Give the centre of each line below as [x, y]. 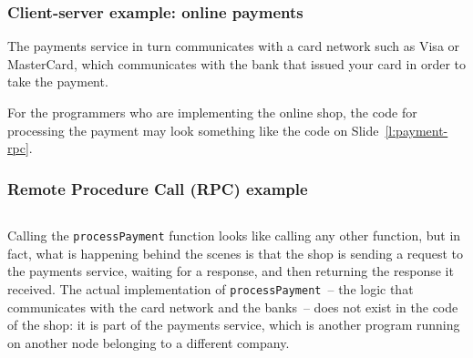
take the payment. [58, 82]
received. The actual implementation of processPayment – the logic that [211, 288]
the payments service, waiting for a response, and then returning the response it [231, 271]
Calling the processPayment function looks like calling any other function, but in [234, 235]
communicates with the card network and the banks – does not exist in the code [233, 307]
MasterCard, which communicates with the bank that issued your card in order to [236, 63]
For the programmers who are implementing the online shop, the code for [212, 112]
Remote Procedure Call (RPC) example [158, 188]
